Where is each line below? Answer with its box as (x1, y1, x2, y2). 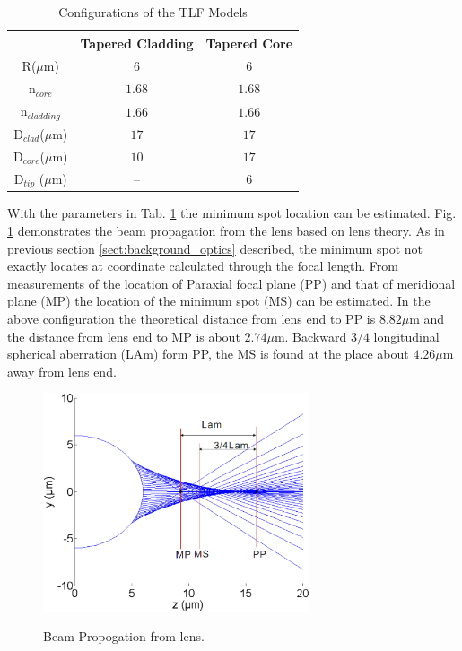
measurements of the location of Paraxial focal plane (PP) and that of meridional (7, 273, 456, 292)
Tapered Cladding (80, 33, 194, 52)
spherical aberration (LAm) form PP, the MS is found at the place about (7, 344, 409, 363)
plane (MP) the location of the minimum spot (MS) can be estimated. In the (7, 291, 431, 310)
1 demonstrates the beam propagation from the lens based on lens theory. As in (7, 221, 445, 240)
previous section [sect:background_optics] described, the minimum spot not (7, 239, 423, 257)
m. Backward (274, 326, 347, 345)
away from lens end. (7, 361, 117, 380)
